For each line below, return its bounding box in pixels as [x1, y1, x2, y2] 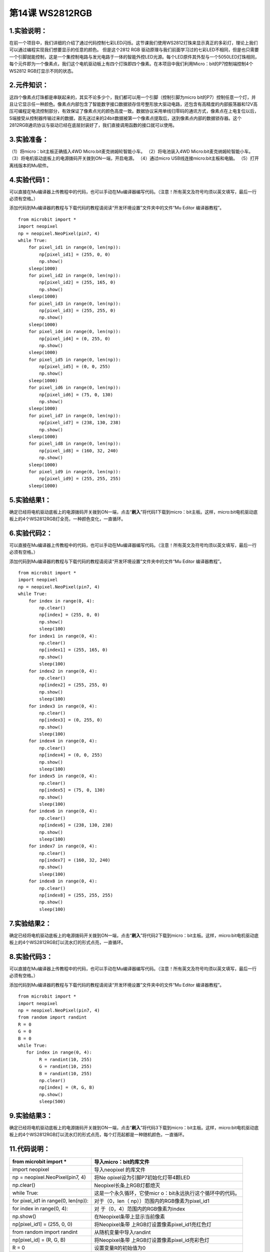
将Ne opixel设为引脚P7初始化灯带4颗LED [94, 1174, 190, 1181]
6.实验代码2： [9, 529, 53, 537]
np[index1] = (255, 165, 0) [39, 647, 108, 653]
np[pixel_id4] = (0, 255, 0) [39, 336, 111, 342]
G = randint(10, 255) [39, 1064, 92, 1069]
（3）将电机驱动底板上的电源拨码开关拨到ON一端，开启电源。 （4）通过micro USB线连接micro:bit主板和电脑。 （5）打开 [9, 155, 259, 161]
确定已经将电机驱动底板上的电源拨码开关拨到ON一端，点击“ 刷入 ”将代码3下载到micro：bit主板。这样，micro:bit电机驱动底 [9, 1124, 259, 1130]
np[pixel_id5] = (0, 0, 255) [39, 364, 111, 370]
